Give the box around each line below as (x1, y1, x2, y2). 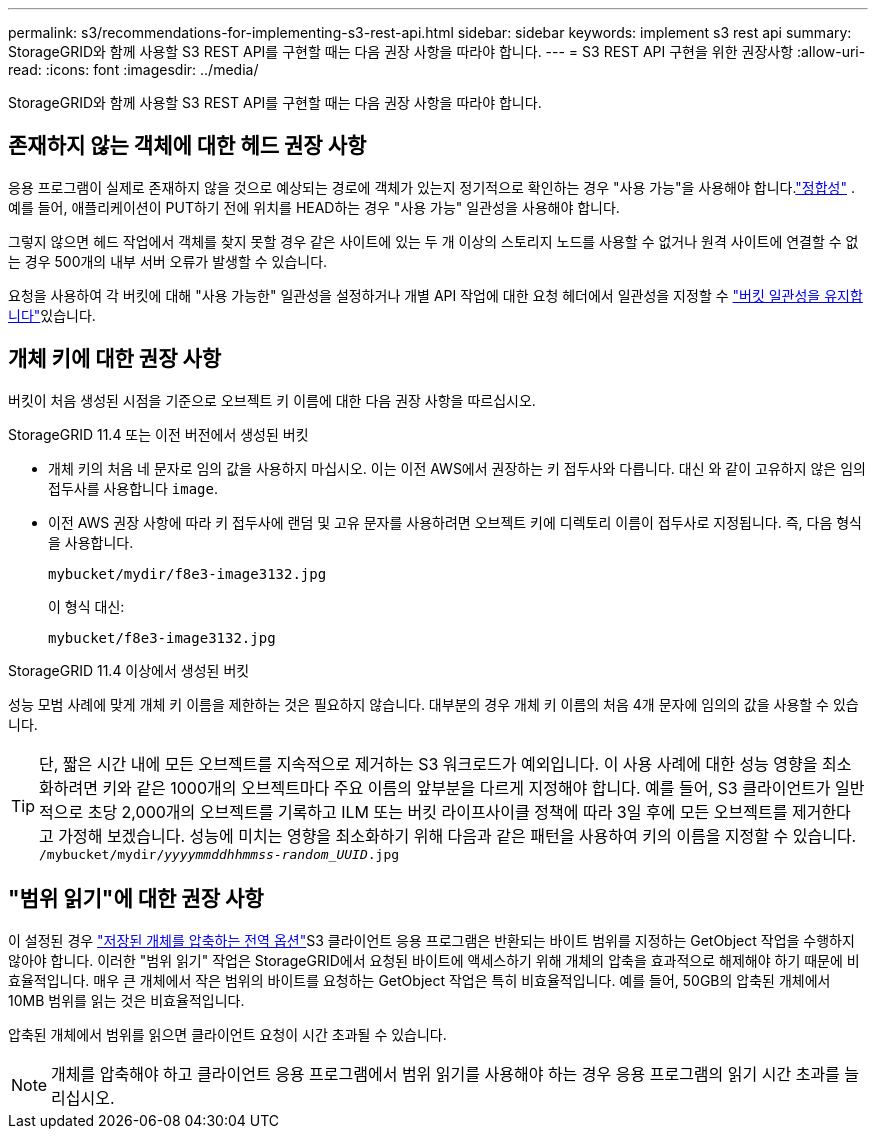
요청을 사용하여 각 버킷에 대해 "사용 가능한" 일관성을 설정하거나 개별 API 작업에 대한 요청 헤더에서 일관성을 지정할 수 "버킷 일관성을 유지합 (8, 286, 863, 304)
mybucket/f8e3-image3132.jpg (48, 629, 276, 646)
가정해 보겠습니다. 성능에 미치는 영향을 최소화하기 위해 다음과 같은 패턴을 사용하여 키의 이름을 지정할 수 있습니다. (58, 825, 857, 846)
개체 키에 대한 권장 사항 (8, 346, 222, 372)
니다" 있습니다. (8, 306, 96, 324)
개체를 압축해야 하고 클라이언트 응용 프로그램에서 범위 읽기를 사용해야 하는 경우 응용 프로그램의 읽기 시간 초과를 (51, 1063, 840, 1084)
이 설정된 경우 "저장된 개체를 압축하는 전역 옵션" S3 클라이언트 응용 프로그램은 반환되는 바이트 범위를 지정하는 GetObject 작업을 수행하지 (8, 931, 855, 949)
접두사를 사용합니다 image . (48, 479, 218, 497)
